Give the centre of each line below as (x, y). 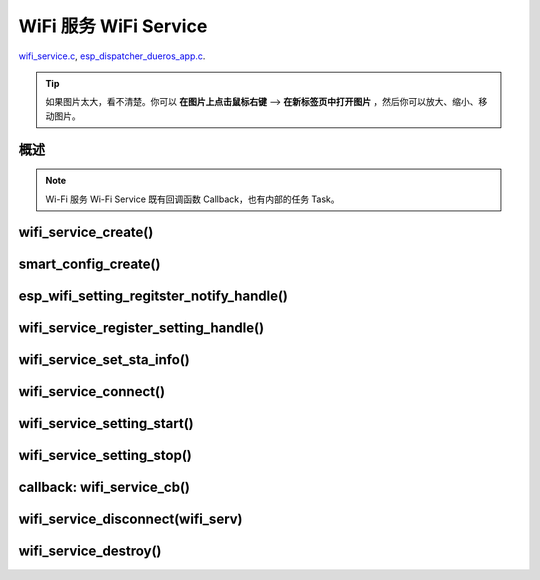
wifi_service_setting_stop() (105, 455)
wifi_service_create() (86, 232)
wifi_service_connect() (91, 391)
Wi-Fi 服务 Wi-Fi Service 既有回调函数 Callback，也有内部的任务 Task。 (192, 199)
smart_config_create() (89, 264)
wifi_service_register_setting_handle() (141, 328)
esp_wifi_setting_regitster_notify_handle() (153, 296)
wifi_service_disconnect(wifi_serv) (131, 519)
